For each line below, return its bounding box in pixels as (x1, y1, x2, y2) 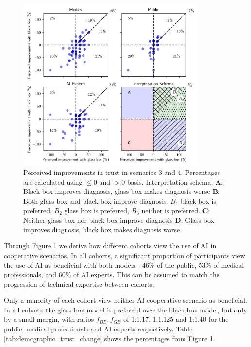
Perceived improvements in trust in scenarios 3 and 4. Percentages (23, 167, 220, 177)
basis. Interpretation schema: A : (127, 176, 223, 187)
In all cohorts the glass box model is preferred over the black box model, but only (4, 304, 247, 314)
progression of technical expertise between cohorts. (4, 278, 154, 289)
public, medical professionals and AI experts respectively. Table (4, 324, 193, 334)
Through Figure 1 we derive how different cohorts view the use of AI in (4, 241, 217, 251)
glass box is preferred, (64, 205, 129, 215)
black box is (181, 195, 216, 206)
